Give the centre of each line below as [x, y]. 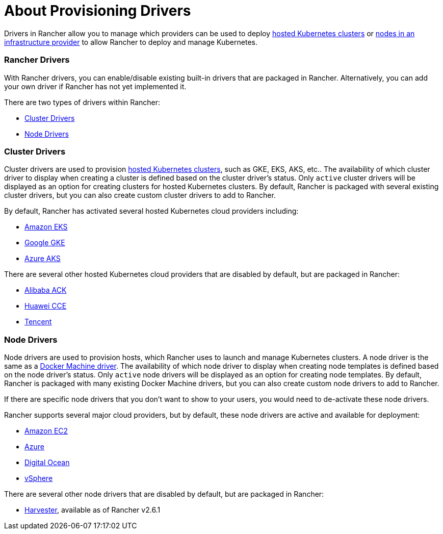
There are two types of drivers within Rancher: [82, 102]
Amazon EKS [46, 227]
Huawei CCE [46, 306]
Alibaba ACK [46, 290]
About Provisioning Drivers [98, 11]
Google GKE [45, 243]
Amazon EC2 [46, 431]
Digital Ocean [47, 462]
